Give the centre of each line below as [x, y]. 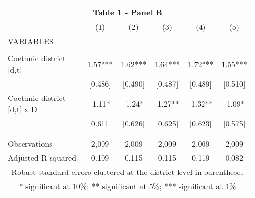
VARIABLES [31, 41]
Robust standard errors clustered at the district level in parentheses [127, 172]
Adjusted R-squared [42, 158]
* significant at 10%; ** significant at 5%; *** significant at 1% [127, 186]
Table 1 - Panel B [127, 12]
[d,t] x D [23, 109]
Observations [30, 143]
